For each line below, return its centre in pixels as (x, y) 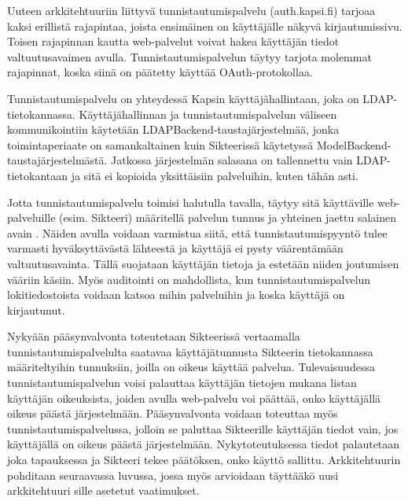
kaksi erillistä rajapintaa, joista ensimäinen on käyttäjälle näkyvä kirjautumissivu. (205, 26)
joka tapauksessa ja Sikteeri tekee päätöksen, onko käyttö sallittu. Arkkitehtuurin (204, 460)
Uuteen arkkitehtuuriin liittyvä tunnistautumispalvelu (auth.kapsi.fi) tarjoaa (191, 10)
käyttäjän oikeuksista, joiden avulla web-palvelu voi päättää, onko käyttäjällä (194, 398)
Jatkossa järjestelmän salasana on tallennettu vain (232, 160)
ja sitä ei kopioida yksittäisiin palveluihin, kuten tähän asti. (215, 175)
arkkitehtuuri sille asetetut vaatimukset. (103, 490)
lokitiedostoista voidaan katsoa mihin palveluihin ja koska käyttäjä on (176, 295)
